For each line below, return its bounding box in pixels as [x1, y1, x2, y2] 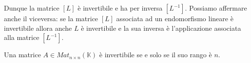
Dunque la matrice [4, 3, 59, 13]
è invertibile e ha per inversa [77, 3, 163, 13]
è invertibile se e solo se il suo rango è [99, 50, 212, 60]
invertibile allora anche [4, 23, 72, 33]
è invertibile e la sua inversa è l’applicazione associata [81, 23, 241, 33]
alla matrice [4, 32, 39, 42]
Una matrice [4, 50, 41, 60]
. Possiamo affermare [185, 3, 247, 13]
